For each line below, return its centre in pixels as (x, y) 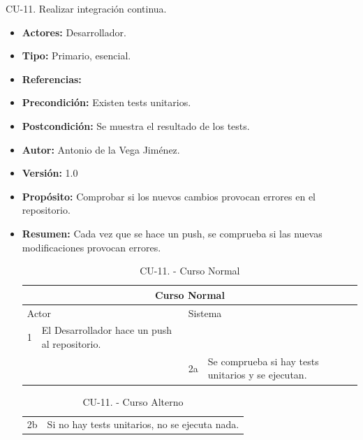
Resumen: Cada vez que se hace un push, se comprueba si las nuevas (172, 233)
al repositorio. (71, 344)
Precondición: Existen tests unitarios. (106, 102)
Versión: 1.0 (50, 173)
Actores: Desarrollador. (74, 32)
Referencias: (52, 79)
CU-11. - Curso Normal (190, 271)
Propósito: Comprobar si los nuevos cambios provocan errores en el (169, 196)
